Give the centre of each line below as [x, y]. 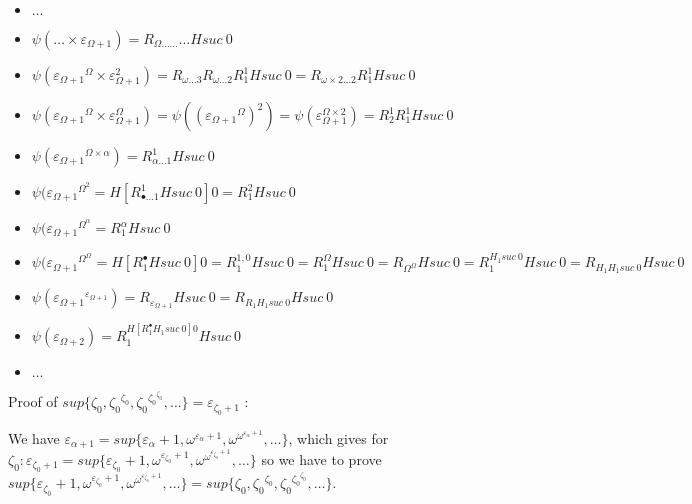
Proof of [33, 401]
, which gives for [338, 437]
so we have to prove [321, 458]
